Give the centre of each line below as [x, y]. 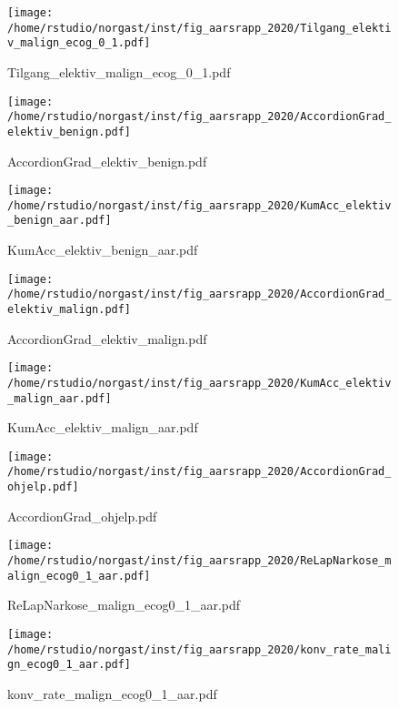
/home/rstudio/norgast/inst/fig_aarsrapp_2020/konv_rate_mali [199, 649]
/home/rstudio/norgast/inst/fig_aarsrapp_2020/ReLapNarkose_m [199, 561]
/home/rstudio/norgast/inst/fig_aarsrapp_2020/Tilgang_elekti [199, 28]
